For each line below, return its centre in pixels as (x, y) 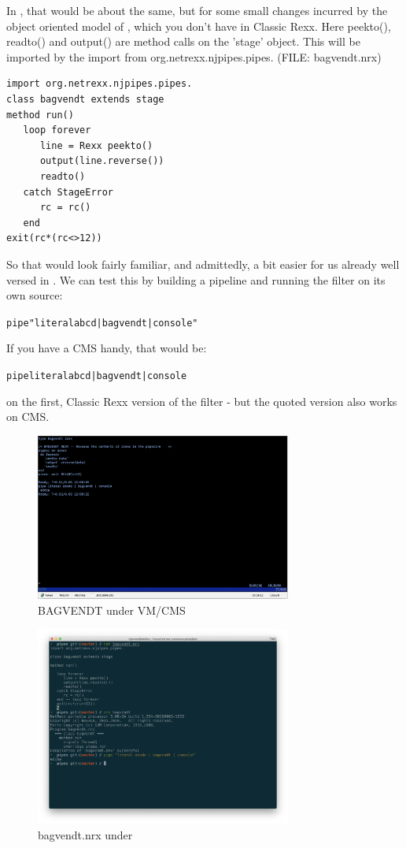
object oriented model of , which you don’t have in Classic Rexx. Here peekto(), (199, 26)
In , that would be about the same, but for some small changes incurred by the (197, 10)
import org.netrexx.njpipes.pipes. (100, 84)
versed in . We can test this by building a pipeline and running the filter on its (196, 279)
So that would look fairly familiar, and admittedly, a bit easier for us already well (203, 264)
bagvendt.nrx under (85, 834)
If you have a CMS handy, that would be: (107, 348)
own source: (35, 295)
